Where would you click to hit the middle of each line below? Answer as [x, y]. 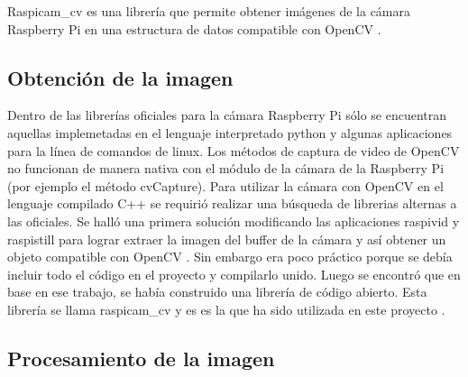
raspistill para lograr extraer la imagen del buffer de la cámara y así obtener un [227, 239]
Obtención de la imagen [120, 77]
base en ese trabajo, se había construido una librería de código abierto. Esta [217, 292]
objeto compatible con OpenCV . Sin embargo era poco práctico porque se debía [230, 257]
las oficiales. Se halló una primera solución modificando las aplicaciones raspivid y [234, 221]
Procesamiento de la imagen [141, 358]
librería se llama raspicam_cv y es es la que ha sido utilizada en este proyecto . [226, 309]
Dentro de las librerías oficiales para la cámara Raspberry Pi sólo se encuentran [227, 115]
